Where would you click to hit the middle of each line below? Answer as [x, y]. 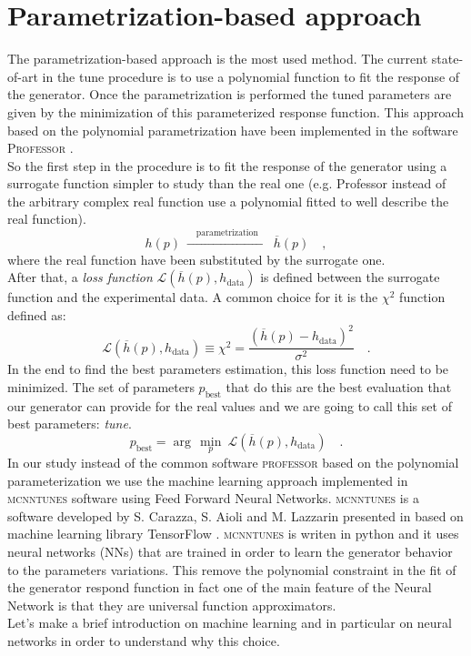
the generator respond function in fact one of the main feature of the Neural [220, 587]
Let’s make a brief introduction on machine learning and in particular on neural [230, 623]
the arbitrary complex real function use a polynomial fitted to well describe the [228, 201]
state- [447, 59]
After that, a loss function [80, 277]
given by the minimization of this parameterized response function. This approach [236, 111]
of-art [23, 76]
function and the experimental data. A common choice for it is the [193, 297]
